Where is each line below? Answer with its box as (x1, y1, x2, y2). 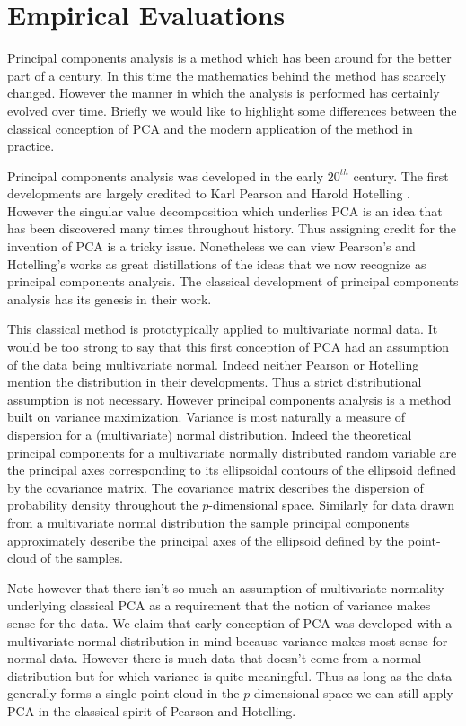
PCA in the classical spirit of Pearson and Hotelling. (7, 701, 296, 720)
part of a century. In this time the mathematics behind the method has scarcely (7, 66, 446, 84)
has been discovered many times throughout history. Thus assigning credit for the (7, 219, 457, 238)
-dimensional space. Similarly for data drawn (208, 495, 454, 514)
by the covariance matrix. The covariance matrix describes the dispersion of (7, 477, 424, 496)
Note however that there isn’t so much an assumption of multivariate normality (7, 578, 444, 597)
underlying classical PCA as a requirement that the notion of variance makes (7, 596, 431, 615)
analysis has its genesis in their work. (7, 289, 212, 308)
